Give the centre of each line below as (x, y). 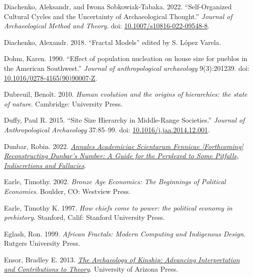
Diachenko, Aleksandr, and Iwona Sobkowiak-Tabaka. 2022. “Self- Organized (118, 6)
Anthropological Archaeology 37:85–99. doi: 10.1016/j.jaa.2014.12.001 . (107, 129)
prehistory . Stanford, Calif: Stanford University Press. (84, 217)
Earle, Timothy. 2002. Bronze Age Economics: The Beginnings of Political (115, 181)
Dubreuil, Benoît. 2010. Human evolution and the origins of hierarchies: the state (126, 94)
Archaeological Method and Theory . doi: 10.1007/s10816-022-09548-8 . (107, 26)
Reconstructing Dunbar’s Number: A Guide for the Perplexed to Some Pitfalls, (121, 156)
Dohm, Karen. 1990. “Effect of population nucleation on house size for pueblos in (126, 58)
